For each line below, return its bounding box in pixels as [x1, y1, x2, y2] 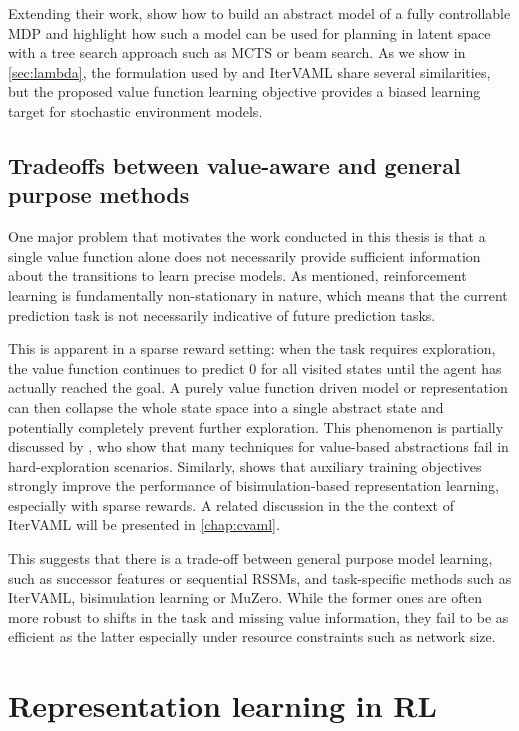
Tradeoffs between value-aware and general [8, 149, 461, 180]
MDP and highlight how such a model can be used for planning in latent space [8, 22, 491, 43]
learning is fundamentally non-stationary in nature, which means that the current [8, 284, 508, 305]
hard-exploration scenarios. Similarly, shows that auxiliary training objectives [8, 455, 482, 476]
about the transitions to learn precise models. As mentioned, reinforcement [8, 265, 467, 286]
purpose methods [8, 179, 190, 210]
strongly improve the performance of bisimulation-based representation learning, [8, 475, 500, 496]
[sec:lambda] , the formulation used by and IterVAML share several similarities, [8, 61, 491, 82]
